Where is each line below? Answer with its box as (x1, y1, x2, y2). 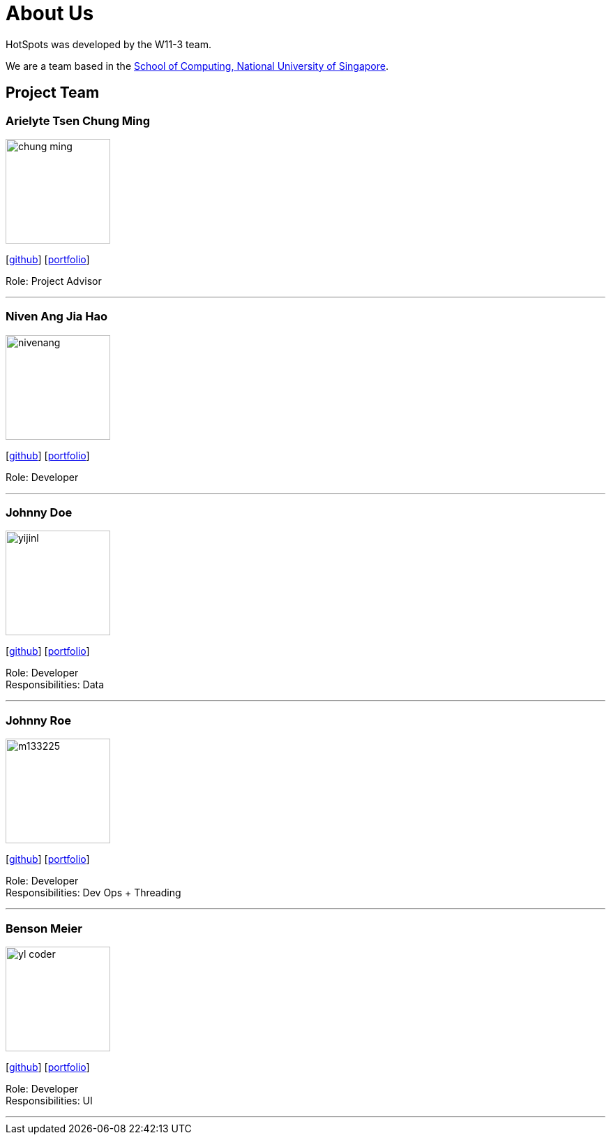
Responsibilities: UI (6, 1094, 93, 1106)
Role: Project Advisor (6, 274, 102, 287)
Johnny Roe (6, 713, 71, 727)
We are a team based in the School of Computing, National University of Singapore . (6, 59, 389, 72)
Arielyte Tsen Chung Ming (6, 113, 151, 128)
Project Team (6, 84, 100, 102)
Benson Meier (6, 921, 82, 935)
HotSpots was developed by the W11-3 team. (6, 38, 212, 50)
